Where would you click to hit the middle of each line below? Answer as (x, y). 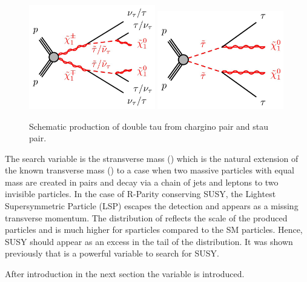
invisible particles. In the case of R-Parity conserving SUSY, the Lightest (140, 194)
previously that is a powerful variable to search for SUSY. (112, 253)
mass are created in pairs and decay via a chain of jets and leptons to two (142, 182)
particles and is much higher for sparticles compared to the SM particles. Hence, (154, 230)
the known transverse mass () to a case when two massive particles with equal (150, 170)
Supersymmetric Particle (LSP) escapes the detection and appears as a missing (152, 206)
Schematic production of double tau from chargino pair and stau (149, 126)
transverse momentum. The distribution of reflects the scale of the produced (146, 217)
